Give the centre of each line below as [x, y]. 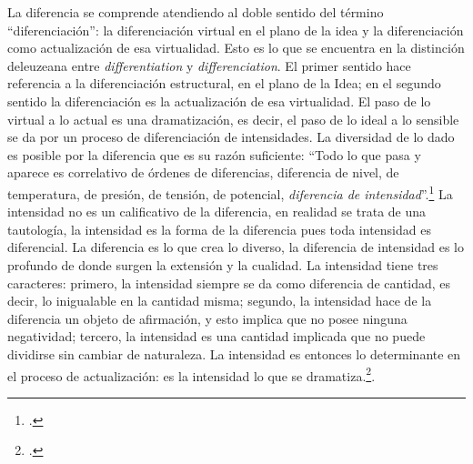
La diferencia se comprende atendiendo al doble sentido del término [196, 12]
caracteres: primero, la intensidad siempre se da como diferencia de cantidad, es [229, 282]
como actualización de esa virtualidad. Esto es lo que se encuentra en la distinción [236, 48]
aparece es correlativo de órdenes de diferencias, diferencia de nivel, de [203, 172]
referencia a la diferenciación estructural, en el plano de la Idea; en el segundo [224, 83]
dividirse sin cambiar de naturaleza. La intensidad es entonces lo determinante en [234, 353]
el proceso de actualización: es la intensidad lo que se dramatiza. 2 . [191, 374]
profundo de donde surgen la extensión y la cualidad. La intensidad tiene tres [223, 264]
